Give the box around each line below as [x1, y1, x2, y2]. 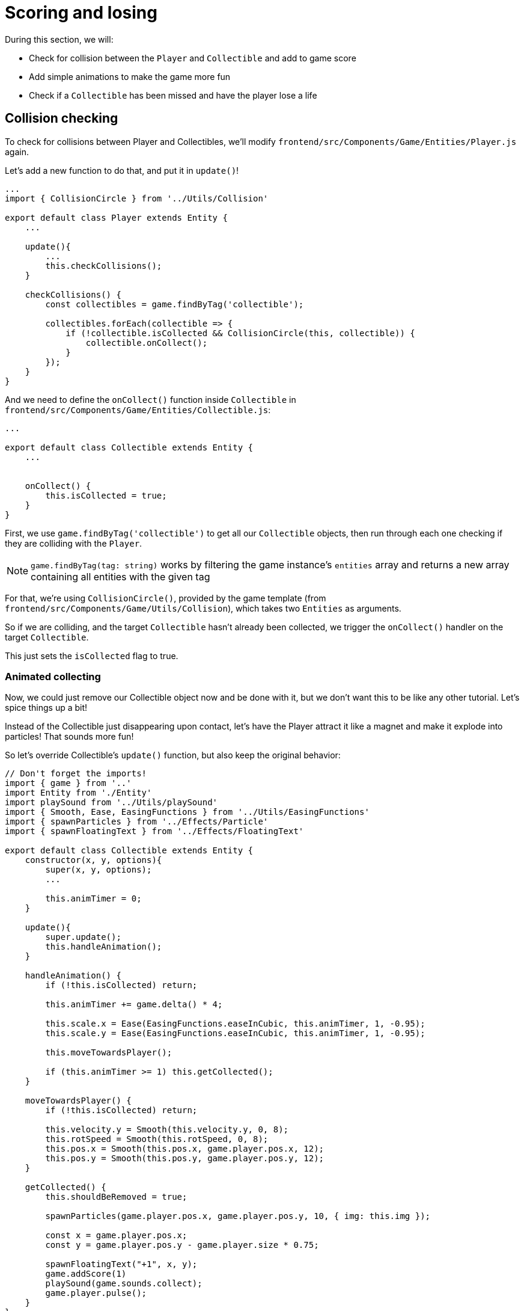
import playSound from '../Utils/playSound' [5, 797, 218, 808]
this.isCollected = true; [45, 490, 167, 500]
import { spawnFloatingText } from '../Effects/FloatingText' [5, 826, 304, 837]
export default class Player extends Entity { [5, 212, 228, 223]
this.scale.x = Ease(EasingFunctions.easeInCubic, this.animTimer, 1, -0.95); [45, 1019, 425, 1029]
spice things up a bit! [5, 702, 88, 713]
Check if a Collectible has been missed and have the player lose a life [29, 90, 317, 100]
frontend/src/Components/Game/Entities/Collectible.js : [5, 404, 271, 415]
